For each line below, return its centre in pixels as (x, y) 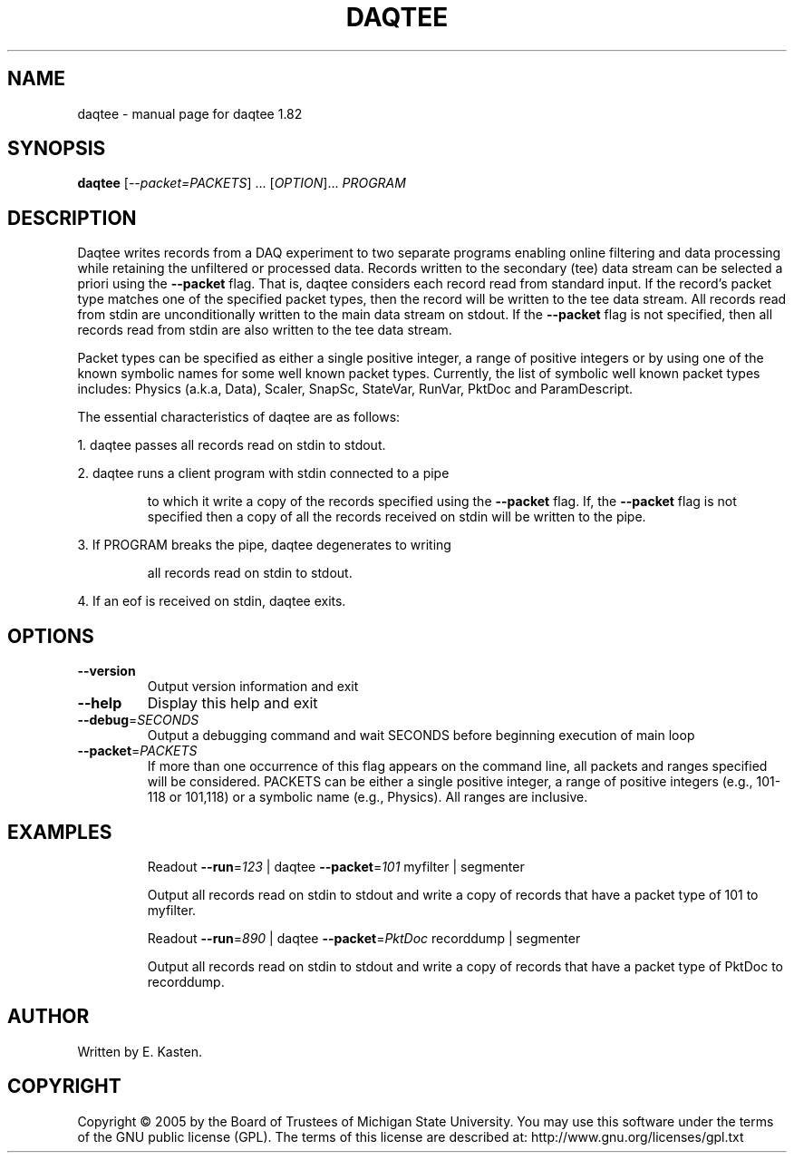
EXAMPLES (60, 832)
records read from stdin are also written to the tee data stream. (265, 330)
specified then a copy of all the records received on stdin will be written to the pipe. (397, 517)
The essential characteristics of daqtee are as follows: (239, 417)
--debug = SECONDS (138, 720)
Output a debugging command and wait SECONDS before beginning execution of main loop (421, 736)
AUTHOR (48, 1017)
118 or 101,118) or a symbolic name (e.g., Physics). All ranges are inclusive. (368, 797)
